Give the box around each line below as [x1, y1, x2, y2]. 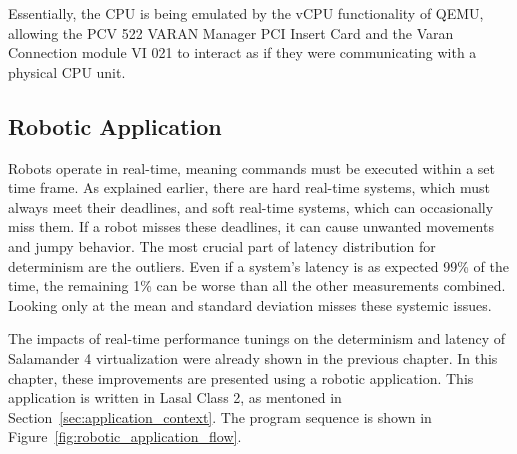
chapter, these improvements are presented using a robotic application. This [8, 367, 474, 388]
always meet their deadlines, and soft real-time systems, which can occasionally [8, 196, 494, 217]
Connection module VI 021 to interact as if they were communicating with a [8, 42, 477, 63]
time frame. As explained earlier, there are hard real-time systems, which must [8, 177, 491, 198]
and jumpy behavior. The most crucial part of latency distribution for [8, 235, 436, 256]
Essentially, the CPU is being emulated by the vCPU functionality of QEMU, [8, 3, 484, 23]
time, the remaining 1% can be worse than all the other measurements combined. [8, 275, 506, 296]
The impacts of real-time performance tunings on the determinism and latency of [8, 328, 505, 349]
